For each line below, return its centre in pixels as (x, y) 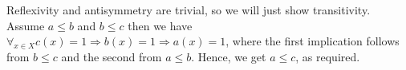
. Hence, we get (229, 56)
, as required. (328, 56)
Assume (26, 25)
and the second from (112, 56)
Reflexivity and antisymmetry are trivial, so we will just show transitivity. (189, 10)
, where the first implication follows (313, 41)
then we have (160, 25)
